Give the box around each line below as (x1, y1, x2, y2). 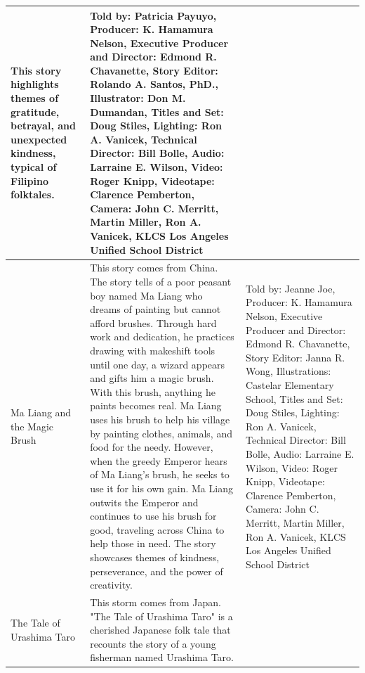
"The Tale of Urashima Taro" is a (90, 608, 233, 623)
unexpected (11, 132, 67, 146)
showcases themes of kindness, (90, 549, 220, 564)
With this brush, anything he (90, 384, 215, 399)
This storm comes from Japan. (90, 594, 221, 609)
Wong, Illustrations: (246, 364, 331, 378)
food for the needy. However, (90, 440, 213, 454)
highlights (11, 77, 59, 91)
